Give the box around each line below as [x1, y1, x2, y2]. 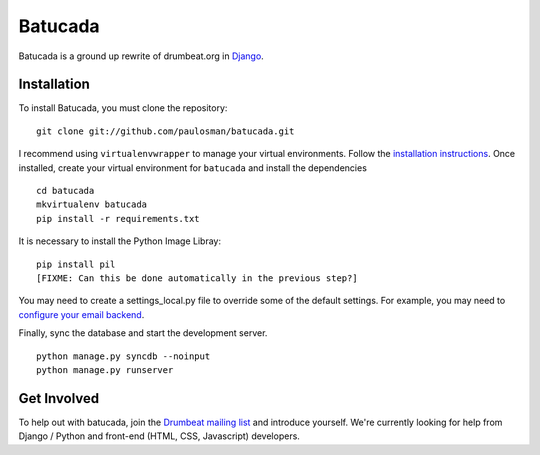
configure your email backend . [18, 308, 145, 320]
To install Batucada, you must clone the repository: [18, 102, 228, 114]
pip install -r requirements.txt [36, 213, 200, 224]
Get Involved [18, 390, 100, 407]
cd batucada [36, 185, 95, 197]
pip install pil [36, 258, 116, 270]
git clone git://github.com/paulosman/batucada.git [36, 125, 295, 137]
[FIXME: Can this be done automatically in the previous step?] [36, 272, 359, 284]
